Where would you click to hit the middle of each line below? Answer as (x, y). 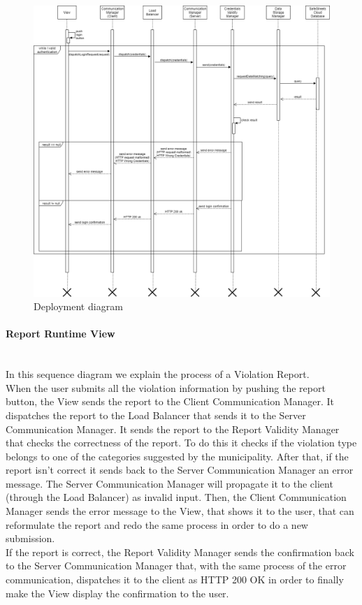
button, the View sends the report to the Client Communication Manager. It (170, 401)
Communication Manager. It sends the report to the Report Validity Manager (173, 429)
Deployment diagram (78, 306)
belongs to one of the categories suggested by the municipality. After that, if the (177, 456)
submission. (30, 538)
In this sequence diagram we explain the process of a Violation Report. (158, 374)
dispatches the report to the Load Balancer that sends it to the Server (156, 415)
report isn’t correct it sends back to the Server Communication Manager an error (180, 470)
